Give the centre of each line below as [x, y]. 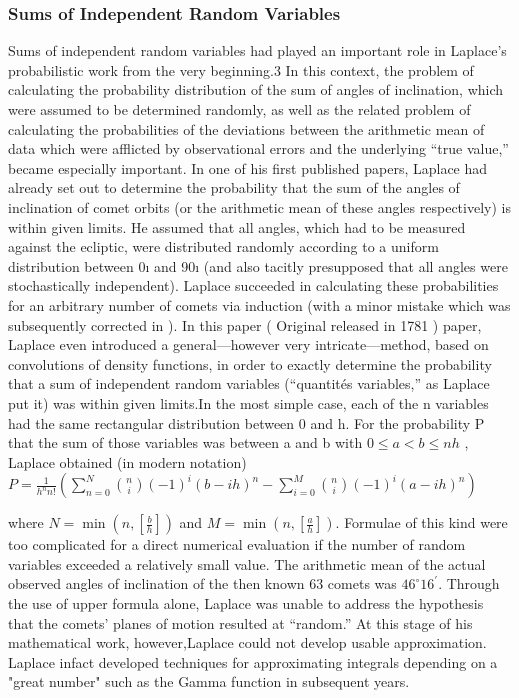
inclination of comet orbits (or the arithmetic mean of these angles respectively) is [259, 206]
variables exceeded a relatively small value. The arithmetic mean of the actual [247, 563]
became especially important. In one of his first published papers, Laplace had [248, 167]
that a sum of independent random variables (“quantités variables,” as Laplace [249, 383]
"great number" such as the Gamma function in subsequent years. [209, 681]
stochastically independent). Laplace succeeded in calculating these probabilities [253, 285]
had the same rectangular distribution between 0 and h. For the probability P [246, 422]
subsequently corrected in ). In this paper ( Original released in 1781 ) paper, [245, 324]
